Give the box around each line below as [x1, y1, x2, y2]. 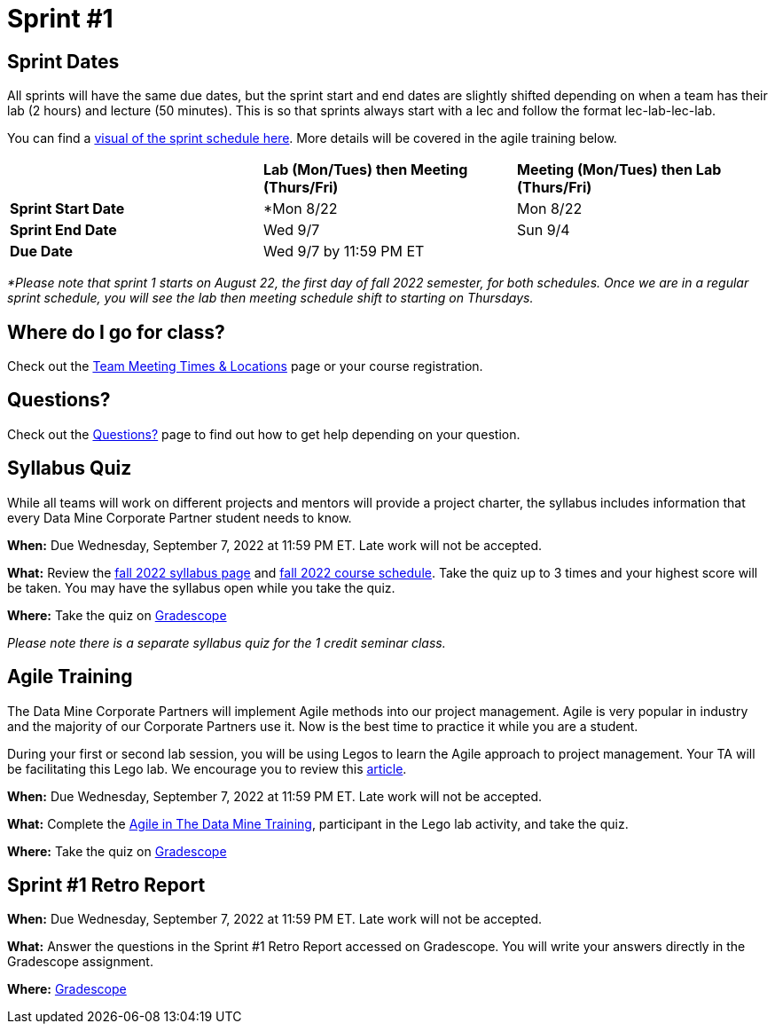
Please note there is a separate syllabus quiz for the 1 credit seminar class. [7, 634, 446, 650]
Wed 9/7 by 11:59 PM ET [262, 242, 425, 261]
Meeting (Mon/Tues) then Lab [516, 161, 722, 179]
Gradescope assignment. [7, 954, 153, 970]
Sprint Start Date [10, 200, 125, 218]
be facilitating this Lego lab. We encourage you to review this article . [7, 760, 407, 776]
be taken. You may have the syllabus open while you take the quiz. [7, 579, 395, 595]
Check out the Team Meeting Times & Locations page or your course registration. [7, 358, 483, 374]
